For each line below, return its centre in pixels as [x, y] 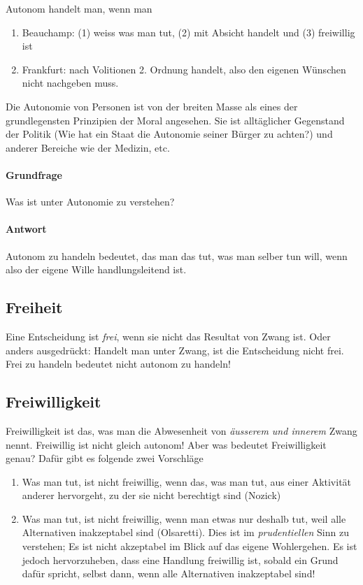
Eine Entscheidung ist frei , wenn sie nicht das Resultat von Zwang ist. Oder [168, 336]
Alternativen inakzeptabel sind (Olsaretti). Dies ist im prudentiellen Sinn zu [185, 532]
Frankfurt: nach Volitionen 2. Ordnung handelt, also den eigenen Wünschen [184, 69]
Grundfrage [34, 174]
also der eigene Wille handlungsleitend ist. [96, 269]
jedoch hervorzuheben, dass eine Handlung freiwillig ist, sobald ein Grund [180, 559]
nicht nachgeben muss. [70, 83]
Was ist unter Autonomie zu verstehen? [90, 202]
